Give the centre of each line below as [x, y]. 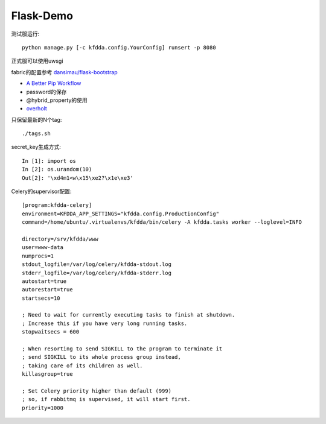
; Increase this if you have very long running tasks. [105, 323]
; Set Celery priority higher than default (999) [97, 391]
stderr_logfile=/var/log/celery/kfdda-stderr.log [97, 273]
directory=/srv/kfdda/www [60, 239]
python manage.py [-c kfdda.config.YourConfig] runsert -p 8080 [119, 47]
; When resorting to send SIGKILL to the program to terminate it [122, 349]
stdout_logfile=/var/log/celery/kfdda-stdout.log [97, 264]
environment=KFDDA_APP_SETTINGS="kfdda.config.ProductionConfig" [121, 214]
